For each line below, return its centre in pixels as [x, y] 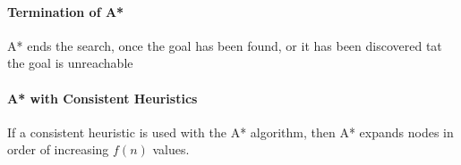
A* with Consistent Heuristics [102, 98]
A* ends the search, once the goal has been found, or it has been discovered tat [225, 45]
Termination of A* [66, 11]
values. [171, 149]
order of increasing [58, 149]
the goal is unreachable [70, 63]
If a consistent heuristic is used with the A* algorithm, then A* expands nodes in [230, 132]
